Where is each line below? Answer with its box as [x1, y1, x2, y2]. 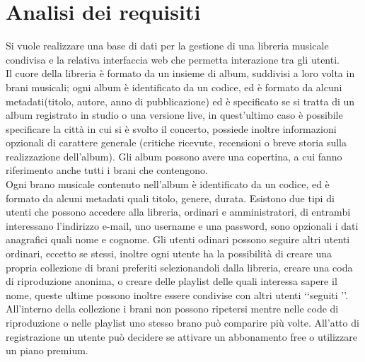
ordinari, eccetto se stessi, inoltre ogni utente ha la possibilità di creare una [6, 246, 332, 261]
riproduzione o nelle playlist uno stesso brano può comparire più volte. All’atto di [6, 315, 359, 329]
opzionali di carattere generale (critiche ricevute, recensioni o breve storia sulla [6, 135, 347, 150]
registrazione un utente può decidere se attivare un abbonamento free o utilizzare [6, 329, 357, 344]
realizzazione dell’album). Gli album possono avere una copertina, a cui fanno [6, 148, 342, 163]
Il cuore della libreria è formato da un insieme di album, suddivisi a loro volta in [6, 66, 355, 81]
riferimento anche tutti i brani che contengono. [6, 163, 208, 177]
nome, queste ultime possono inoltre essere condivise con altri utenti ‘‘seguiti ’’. [6, 287, 349, 302]
